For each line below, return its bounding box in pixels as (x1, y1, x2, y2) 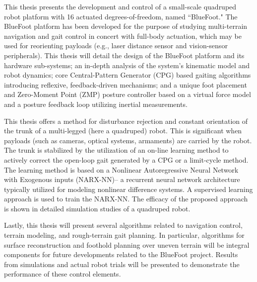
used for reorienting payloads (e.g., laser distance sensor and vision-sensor (4, 40, 228, 51)
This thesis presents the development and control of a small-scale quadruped (4, 1, 237, 11)
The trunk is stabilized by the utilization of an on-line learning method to (4, 145, 229, 155)
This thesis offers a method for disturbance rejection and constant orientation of (4, 115, 248, 126)
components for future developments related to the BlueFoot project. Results (4, 249, 238, 260)
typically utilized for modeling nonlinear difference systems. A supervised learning (4, 184, 253, 194)
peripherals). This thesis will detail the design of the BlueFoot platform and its (4, 50, 245, 60)
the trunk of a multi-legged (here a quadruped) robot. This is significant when (4, 125, 242, 136)
